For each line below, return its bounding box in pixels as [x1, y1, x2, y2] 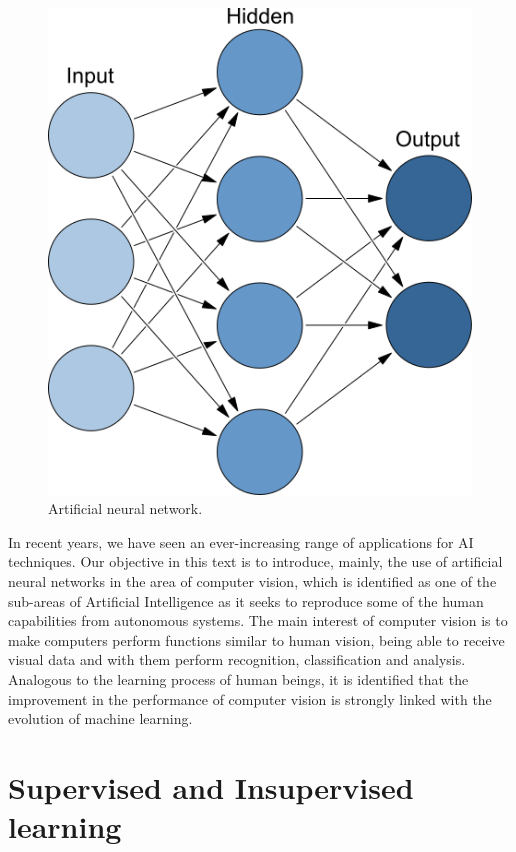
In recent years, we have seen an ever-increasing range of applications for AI [8, 531, 474, 552]
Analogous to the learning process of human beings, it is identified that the [8, 669, 469, 690]
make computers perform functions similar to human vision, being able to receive [8, 629, 505, 650]
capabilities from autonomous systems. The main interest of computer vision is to [8, 610, 508, 631]
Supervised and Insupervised [8, 766, 414, 807]
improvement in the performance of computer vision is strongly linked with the [8, 688, 492, 709]
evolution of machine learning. [8, 708, 193, 729]
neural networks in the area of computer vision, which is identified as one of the [8, 571, 497, 592]
